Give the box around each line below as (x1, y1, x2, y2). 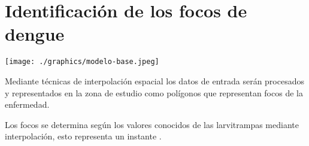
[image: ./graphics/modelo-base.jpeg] (5, 57, 159, 66)
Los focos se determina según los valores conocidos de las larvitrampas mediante (5, 118, 299, 130)
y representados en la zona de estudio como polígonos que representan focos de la (5, 86, 303, 99)
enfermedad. (5, 98, 50, 111)
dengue (5, 22, 65, 46)
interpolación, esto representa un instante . (5, 130, 162, 142)
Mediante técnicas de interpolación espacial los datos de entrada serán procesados (5, 74, 304, 87)
